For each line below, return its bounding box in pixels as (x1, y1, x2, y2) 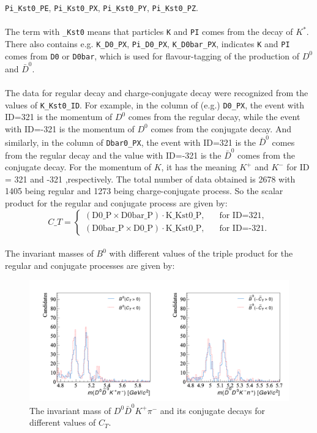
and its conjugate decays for (160, 404, 266, 416)
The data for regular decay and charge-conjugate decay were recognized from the (5, 86, 308, 99)
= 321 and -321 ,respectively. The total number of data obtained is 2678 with (5, 172, 296, 185)
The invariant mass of (29, 404, 111, 416)
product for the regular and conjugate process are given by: (5, 197, 228, 209)
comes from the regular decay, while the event (128, 110, 300, 123)
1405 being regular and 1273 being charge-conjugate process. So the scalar (5, 184, 283, 197)
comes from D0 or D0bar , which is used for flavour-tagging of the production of (5, 49, 300, 62)
